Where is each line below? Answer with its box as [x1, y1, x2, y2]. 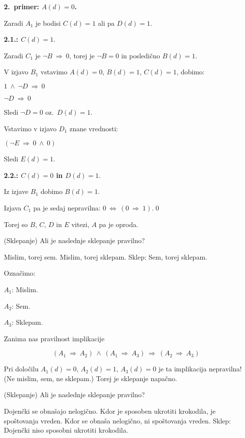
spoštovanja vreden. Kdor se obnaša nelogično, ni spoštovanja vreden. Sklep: [4, 415, 231, 425]
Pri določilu [4, 364, 39, 374]
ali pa [98, 18, 115, 28]
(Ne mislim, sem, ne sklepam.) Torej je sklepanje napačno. [4, 373, 177, 383]
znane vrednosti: [69, 123, 118, 133]
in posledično [121, 50, 160, 60]
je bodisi [35, 18, 61, 28]
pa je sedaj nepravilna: [33, 202, 100, 212]
